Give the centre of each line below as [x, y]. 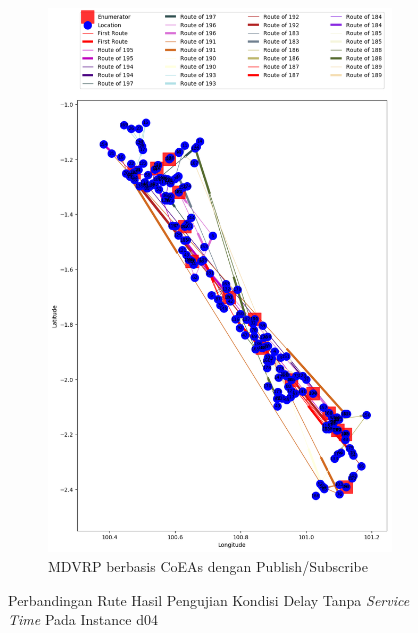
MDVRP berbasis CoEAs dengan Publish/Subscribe [208, 566]
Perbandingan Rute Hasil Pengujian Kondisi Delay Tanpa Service [209, 599]
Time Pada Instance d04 [83, 619]
